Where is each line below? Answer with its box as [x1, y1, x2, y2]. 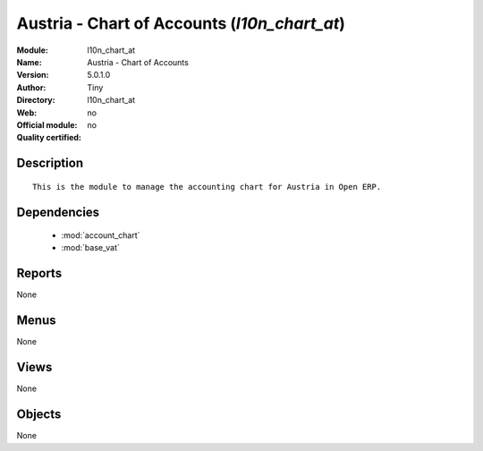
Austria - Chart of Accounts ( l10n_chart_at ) [16, 13, 346, 33]
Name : [16, 56, 42, 67]
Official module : [16, 119, 78, 130]
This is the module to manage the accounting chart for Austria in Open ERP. [32, 182, 382, 191]
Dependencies [16, 204, 100, 219]
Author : [16, 81, 47, 93]
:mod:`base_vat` [61, 243, 120, 253]
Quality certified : [16, 132, 82, 143]
